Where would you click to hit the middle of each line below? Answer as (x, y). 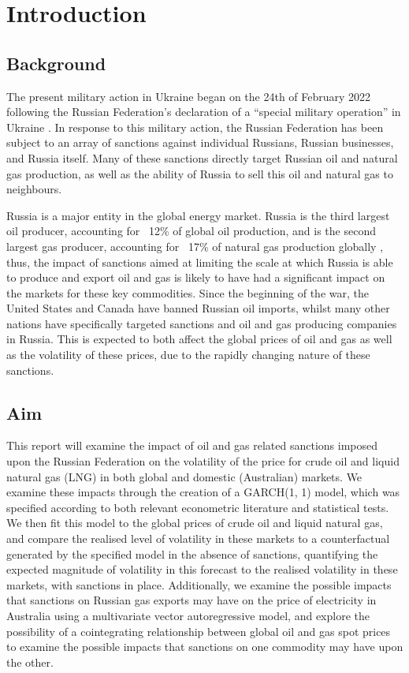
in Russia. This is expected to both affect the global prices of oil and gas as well (199, 339)
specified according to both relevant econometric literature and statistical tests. (198, 507)
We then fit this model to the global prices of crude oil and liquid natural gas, (195, 523)
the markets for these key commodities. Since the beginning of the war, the (188, 292)
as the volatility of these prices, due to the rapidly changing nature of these (188, 355)
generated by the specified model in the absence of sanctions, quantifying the (192, 553)
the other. (30, 662)
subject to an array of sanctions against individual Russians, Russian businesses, (200, 142)
